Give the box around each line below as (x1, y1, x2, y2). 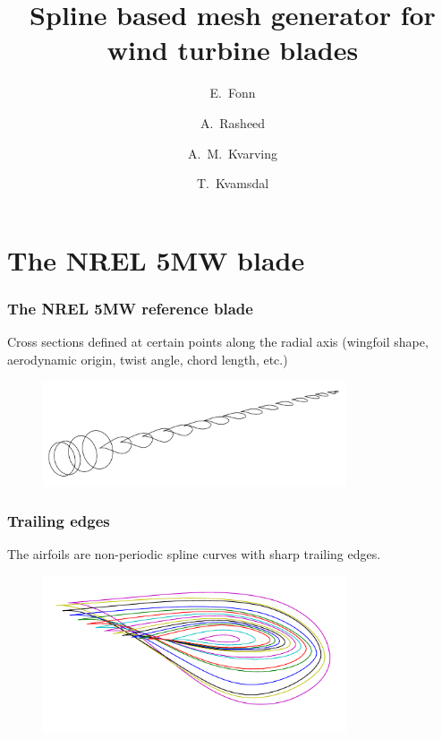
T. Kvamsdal (196, 174, 269, 193)
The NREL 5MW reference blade (7, 297, 253, 319)
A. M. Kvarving (187, 143, 277, 162)
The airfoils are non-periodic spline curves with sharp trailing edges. (7, 545, 381, 564)
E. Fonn (209, 83, 256, 102)
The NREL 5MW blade (7, 241, 305, 278)
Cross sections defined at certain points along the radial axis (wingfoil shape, (7, 332, 429, 351)
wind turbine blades (106, 31, 359, 68)
